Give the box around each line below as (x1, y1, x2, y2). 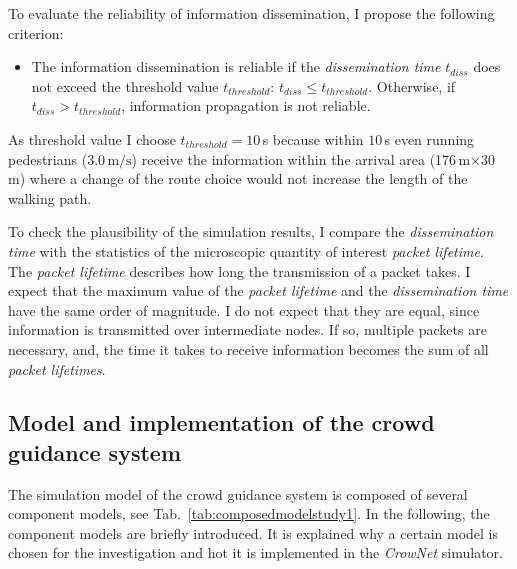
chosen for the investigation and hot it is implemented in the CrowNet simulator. (8, 542, 503, 563)
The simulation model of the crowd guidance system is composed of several (8, 483, 468, 504)
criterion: (8, 22, 64, 43)
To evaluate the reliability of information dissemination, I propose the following (8, 3, 495, 23)
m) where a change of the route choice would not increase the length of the (8, 168, 468, 189)
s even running (384, 128, 475, 149)
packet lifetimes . (8, 358, 106, 379)
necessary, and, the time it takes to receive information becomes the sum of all (8, 338, 489, 359)
